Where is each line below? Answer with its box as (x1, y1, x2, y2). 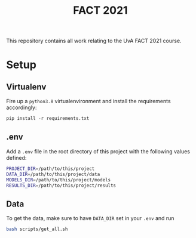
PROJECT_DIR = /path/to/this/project (6, 165, 95, 172)
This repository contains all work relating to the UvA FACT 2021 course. (6, 37, 182, 45)
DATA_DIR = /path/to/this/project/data (6, 171, 100, 177)
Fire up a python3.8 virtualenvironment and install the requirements (6, 98, 171, 105)
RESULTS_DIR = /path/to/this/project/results (6, 183, 117, 188)
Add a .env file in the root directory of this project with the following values (6, 147, 190, 155)
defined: (6, 154, 27, 161)
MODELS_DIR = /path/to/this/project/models (6, 177, 111, 183)
